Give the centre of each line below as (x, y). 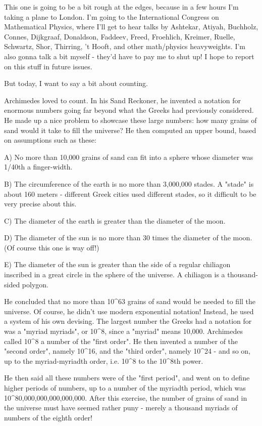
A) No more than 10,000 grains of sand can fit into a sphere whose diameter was (129, 157)
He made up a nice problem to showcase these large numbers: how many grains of (130, 120)
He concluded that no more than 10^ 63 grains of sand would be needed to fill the (130, 301)
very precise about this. (40, 204)
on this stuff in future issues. (48, 66)
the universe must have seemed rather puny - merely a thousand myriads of (121, 408)
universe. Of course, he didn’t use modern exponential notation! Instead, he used (129, 311)
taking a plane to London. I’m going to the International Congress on (112, 16)
